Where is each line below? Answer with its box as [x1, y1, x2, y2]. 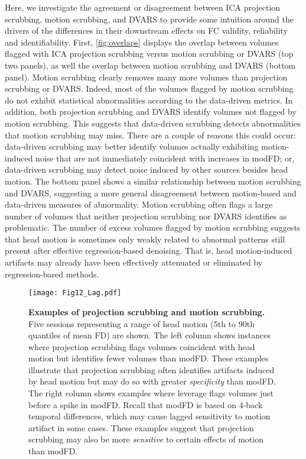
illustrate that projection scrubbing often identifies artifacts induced [28, 363, 275, 376]
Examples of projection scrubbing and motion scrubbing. [28, 305, 265, 318]
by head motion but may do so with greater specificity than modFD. [28, 375, 276, 387]
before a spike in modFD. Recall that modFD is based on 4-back [28, 398, 263, 410]
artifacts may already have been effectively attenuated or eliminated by [5, 256, 263, 269]
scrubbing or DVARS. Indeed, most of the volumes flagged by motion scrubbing [5, 82, 294, 95]
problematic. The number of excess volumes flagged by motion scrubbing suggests [5, 221, 301, 234]
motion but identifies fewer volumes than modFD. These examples [28, 352, 269, 364]
